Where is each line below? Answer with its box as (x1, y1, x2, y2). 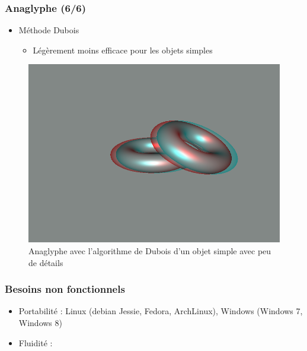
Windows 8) (18, 316, 62, 328)
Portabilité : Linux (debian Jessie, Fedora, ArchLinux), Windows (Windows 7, (18, 305, 303, 317)
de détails (28, 256, 63, 268)
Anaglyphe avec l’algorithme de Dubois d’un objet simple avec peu (28, 244, 271, 257)
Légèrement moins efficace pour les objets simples (33, 43, 213, 56)
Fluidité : (18, 336, 53, 349)
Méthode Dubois (18, 24, 79, 36)
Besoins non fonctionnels (5, 282, 125, 296)
